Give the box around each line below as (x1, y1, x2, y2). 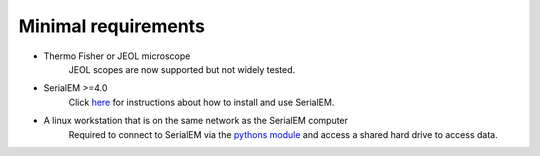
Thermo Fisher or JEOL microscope (43, 50, 191, 62)
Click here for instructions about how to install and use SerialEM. (68, 96, 335, 108)
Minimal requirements (18, 15, 205, 37)
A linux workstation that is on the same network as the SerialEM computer (43, 115, 349, 127)
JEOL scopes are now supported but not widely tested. (68, 63, 296, 75)
